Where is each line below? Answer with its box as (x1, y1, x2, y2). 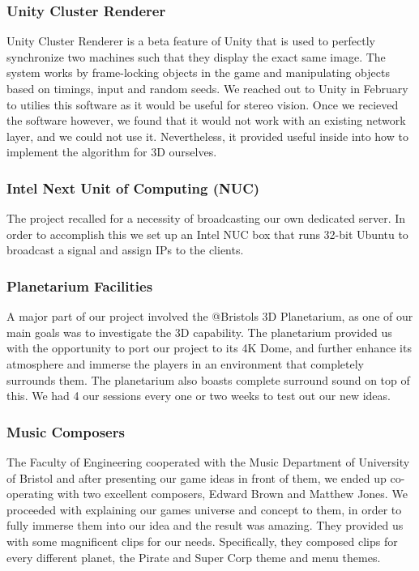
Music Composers (6, 421, 125, 441)
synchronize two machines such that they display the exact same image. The (6, 48, 386, 65)
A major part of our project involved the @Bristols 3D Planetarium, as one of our (6, 308, 413, 325)
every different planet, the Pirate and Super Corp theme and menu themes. (6, 548, 381, 565)
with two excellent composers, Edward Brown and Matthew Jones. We (57, 485, 408, 502)
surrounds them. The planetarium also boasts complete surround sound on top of (6, 371, 410, 388)
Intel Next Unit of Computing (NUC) (6, 177, 260, 198)
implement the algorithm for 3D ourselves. (6, 143, 217, 160)
